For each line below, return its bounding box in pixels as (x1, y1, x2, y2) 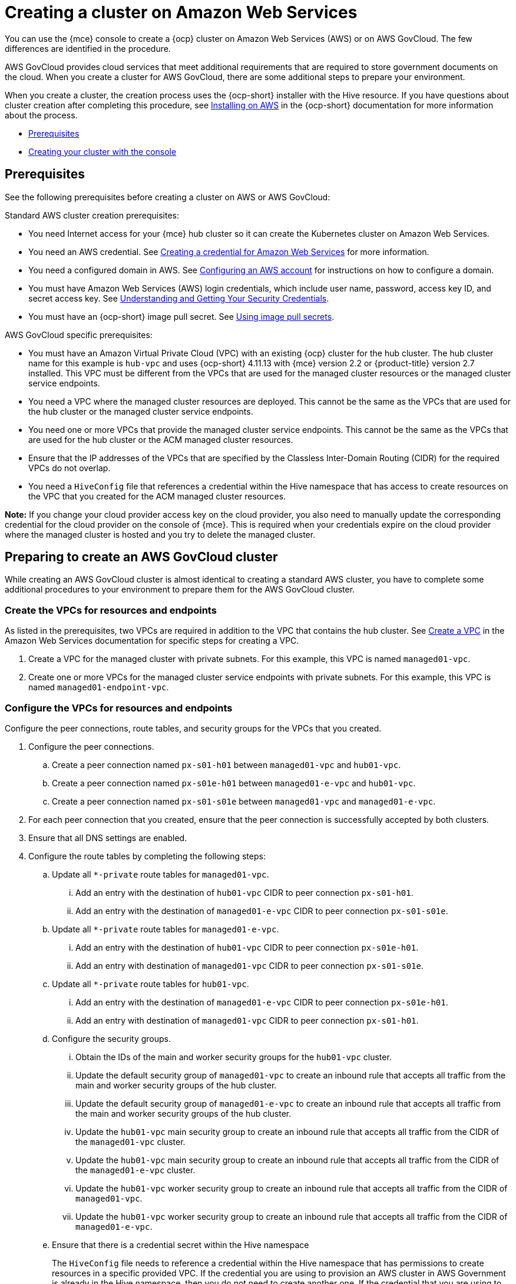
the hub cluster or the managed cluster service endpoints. (28, 406, 253, 416)
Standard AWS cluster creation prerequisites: (5, 210, 179, 220)
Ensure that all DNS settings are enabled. (28, 832, 187, 843)
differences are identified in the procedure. (5, 43, 171, 54)
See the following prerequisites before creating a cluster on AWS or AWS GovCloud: (5, 191, 330, 202)
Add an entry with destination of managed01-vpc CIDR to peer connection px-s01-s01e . (75, 960, 424, 971)
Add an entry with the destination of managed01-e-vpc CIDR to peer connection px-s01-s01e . (75, 905, 448, 916)
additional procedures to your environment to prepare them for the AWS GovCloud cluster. (5, 584, 355, 595)
